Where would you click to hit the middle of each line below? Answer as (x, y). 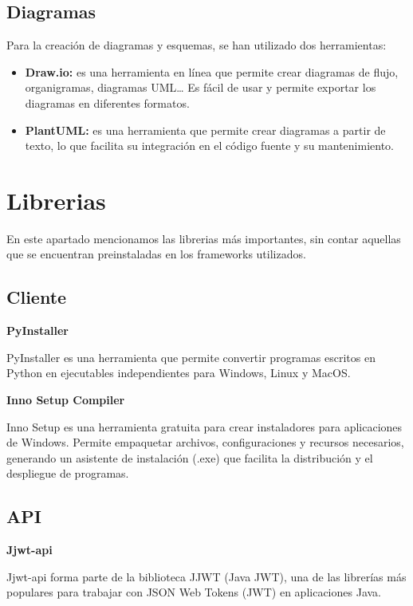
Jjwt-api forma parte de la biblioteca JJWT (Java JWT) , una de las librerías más (206, 576)
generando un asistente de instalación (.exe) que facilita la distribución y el (190, 457)
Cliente (37, 297)
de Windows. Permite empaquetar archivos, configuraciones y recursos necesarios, (205, 442)
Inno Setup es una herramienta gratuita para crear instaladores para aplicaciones (205, 426)
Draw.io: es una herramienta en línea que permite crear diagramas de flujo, (212, 71)
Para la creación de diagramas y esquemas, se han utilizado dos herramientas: (197, 45)
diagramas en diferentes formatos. (107, 102)
